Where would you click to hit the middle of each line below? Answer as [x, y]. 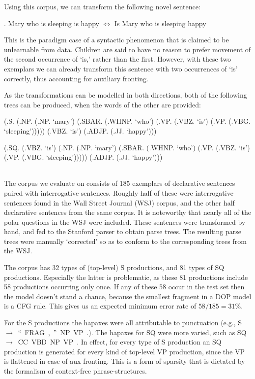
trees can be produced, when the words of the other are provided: [102, 104]
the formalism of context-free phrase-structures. [75, 371]
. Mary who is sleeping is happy [52, 23]
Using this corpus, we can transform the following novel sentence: [102, 6]
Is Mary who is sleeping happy [160, 23]
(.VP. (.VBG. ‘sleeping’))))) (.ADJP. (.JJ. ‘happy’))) [83, 157]
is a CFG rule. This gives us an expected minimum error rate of [100, 306]
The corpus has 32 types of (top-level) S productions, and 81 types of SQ [114, 267]
